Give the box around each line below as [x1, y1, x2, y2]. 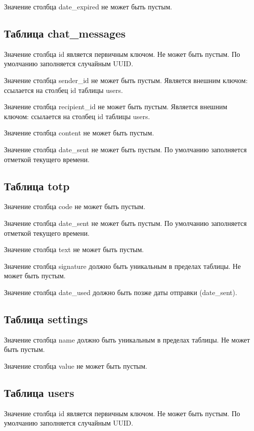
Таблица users [4, 385, 74, 400]
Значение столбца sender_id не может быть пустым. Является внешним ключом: [4, 75, 248, 85]
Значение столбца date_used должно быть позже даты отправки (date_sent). [4, 287, 237, 297]
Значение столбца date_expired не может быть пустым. [4, 1, 172, 11]
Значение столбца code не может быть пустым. [4, 201, 146, 212]
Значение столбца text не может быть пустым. [4, 244, 144, 255]
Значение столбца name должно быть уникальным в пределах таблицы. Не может [4, 334, 250, 345]
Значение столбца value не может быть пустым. [4, 360, 147, 371]
